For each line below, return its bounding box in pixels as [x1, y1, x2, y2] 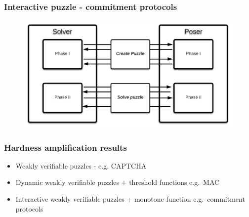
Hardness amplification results [4, 141, 127, 153]
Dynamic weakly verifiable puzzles [15, 177, 119, 187]
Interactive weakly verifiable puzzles [15, 194, 124, 204]
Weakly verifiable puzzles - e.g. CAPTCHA [15, 160, 147, 171]
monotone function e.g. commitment [134, 194, 245, 204]
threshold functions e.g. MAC [129, 177, 220, 187]
